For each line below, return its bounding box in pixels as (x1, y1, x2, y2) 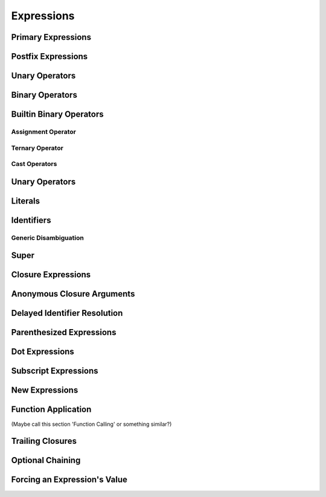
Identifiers (11, 215, 51, 225)
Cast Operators (11, 160, 57, 168)
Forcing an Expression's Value (11, 475, 128, 485)
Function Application (11, 405, 92, 415)
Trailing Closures (11, 436, 77, 446)
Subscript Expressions (11, 366, 99, 376)
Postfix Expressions (11, 51, 88, 62)
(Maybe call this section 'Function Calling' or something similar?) (11, 420, 172, 428)
